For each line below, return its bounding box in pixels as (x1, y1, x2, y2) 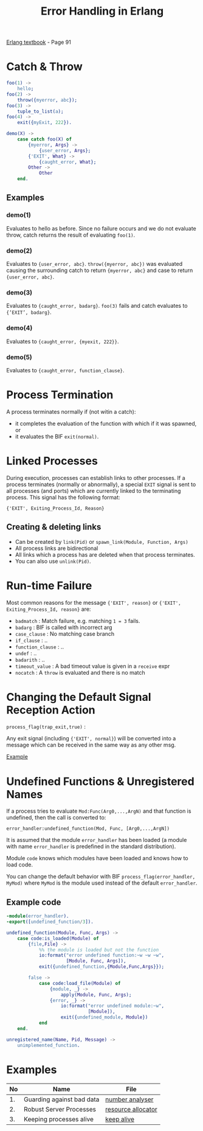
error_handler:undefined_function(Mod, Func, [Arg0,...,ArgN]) (6, 826, 170, 832)
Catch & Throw (6, 60, 83, 74)
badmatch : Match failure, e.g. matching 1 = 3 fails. (15, 617, 140, 624)
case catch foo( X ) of (17, 136, 72, 142)
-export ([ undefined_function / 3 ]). (6, 919, 94, 925)
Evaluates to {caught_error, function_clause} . (6, 366, 125, 374)
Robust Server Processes (24, 1105, 96, 1113)
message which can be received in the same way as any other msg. (6, 741, 176, 749)
